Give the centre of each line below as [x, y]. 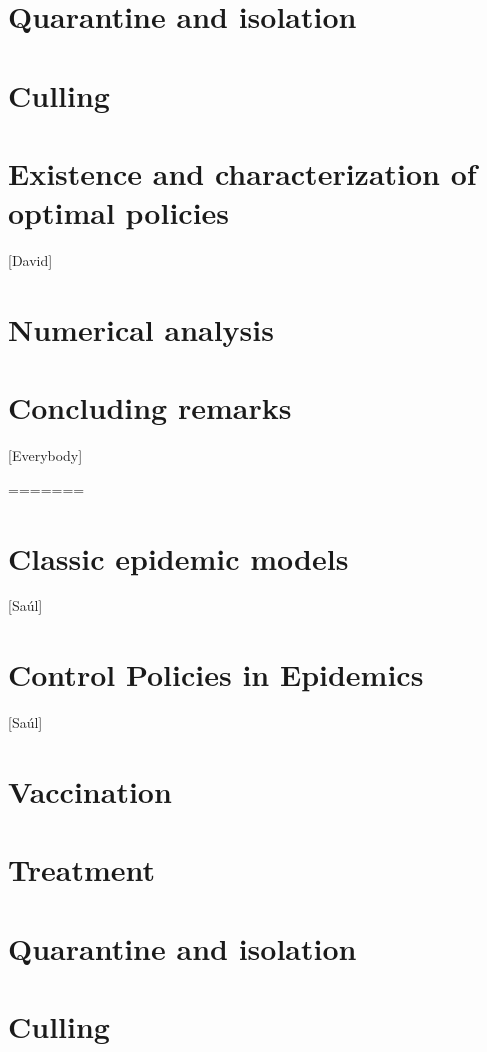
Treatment [82, 869]
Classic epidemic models [178, 557]
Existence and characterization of [242, 172]
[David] [30, 260]
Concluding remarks [150, 407]
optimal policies [119, 212]
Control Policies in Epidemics [216, 674]
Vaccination [90, 790]
